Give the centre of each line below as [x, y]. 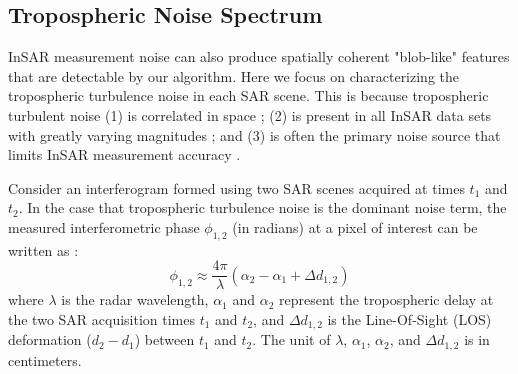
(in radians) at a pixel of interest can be [355, 226]
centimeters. [45, 359]
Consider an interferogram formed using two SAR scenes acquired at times [236, 187]
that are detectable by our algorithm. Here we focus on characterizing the [234, 75]
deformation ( [50, 339]
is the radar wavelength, [135, 299]
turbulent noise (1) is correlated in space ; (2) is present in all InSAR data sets [250, 114]
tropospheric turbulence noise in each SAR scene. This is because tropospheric [248, 95]
